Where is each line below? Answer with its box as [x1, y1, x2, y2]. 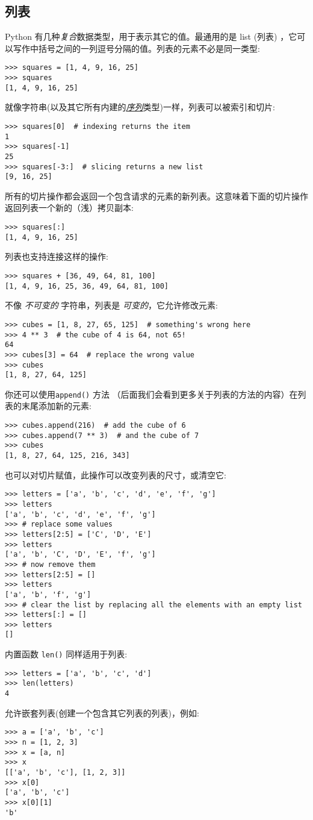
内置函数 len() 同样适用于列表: [5, 648, 128, 660]
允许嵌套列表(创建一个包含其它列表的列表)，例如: [5, 706, 199, 719]
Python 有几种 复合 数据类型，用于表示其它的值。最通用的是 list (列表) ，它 [5, 30, 297, 43]
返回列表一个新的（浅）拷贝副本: [5, 201, 134, 214]
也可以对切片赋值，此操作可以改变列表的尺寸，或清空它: [5, 468, 226, 481]
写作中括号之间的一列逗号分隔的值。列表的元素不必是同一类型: [13, 42, 260, 54]
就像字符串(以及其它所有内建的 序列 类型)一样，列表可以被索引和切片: [5, 101, 275, 113]
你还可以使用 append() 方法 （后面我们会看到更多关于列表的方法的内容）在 [5, 387, 298, 400]
